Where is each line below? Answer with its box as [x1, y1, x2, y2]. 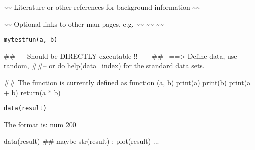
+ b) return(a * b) [4, 87, 61, 97]
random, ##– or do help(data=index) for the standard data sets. [4, 60, 205, 71]
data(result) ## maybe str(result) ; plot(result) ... [4, 136, 159, 146]
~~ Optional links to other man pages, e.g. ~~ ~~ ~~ [4, 18, 164, 29]
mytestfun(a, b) [4, 36, 58, 44]
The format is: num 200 [4, 119, 76, 129]
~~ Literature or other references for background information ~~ [4, 2, 201, 12]
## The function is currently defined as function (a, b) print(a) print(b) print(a [4, 77, 251, 88]
